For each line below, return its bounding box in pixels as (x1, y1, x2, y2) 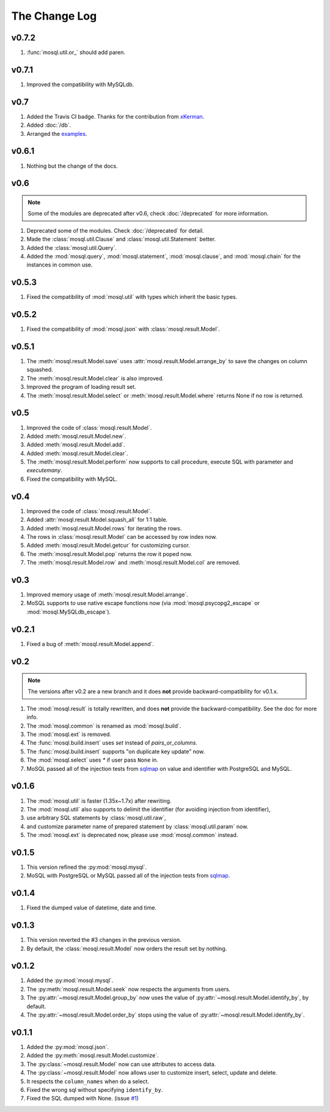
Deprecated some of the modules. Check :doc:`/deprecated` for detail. (26, 227, 204, 234)
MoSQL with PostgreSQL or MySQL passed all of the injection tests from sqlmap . (26, 872, 230, 879)
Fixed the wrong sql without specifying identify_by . (26, 1086, 163, 1093)
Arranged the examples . (26, 130, 87, 137)
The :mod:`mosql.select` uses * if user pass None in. (26, 756, 158, 764)
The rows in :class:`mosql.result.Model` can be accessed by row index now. (26, 533, 217, 540)
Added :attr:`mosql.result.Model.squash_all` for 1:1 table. (26, 516, 168, 524)
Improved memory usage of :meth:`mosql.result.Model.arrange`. (26, 591, 189, 598)
